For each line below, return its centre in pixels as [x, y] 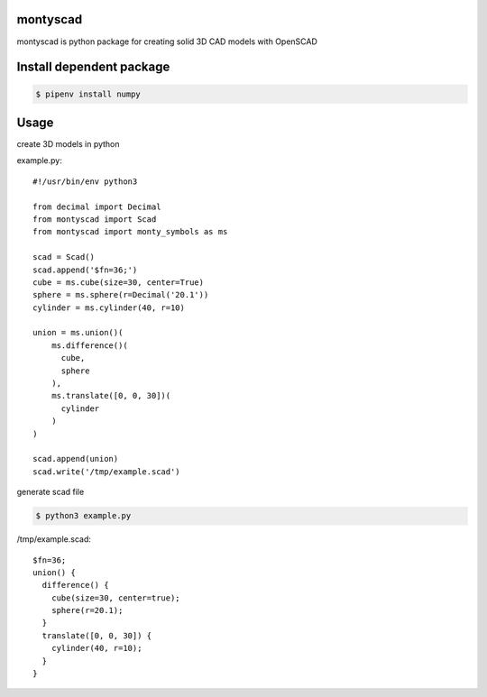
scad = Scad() [64, 257]
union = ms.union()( [78, 333]
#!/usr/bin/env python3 [85, 181]
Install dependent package [93, 67]
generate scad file [51, 492]
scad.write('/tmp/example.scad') [106, 472]
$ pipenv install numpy [88, 94]
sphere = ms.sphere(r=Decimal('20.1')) [121, 295]
